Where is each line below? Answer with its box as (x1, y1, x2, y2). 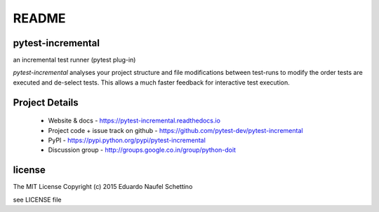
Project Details (13, 97, 79, 108)
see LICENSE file (13, 195, 62, 204)
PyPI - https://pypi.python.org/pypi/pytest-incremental (48, 136, 206, 145)
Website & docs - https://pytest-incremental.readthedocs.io (48, 116, 221, 125)
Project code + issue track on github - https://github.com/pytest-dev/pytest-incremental (48, 126, 303, 134)
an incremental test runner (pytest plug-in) (13, 56, 136, 64)
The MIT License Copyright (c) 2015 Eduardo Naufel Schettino (13, 183, 193, 191)
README (13, 10, 66, 26)
